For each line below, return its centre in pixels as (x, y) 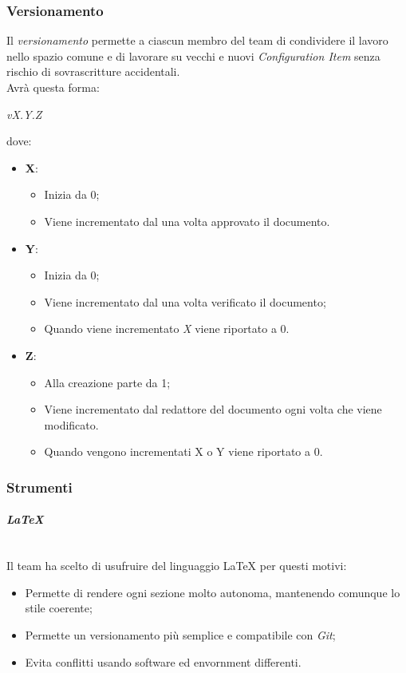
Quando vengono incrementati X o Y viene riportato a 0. (183, 451)
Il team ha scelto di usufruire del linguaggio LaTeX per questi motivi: (177, 566)
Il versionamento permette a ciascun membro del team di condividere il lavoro (197, 40)
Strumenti (39, 487)
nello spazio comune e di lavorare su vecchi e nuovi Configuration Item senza (193, 55)
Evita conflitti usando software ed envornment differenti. (163, 661)
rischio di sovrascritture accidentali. (93, 71)
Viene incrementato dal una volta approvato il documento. (187, 221)
